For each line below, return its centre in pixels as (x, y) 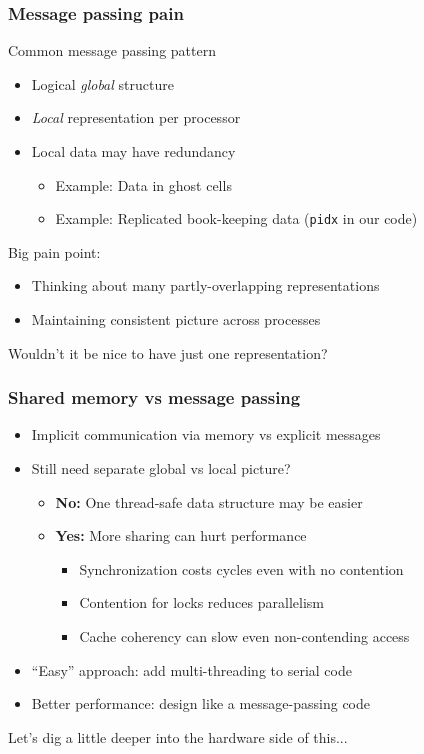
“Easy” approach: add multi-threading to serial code (191, 669)
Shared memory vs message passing (154, 397)
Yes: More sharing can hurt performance (181, 535)
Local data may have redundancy (133, 151)
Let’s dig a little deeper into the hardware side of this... (178, 736)
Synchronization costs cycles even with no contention (241, 568)
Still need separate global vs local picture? (161, 468)
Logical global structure (102, 83)
